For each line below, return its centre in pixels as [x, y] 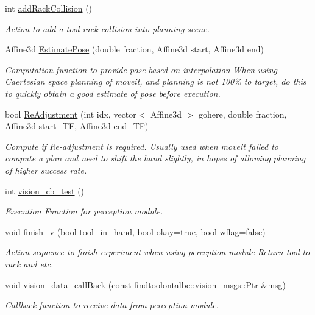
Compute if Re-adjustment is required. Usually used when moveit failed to [142, 146]
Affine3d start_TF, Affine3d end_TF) [77, 126]
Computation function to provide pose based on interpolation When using [141, 69]
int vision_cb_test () [45, 190]
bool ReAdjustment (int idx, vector [71, 114]
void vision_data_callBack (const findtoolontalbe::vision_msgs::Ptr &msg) [146, 284]
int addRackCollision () [49, 8]
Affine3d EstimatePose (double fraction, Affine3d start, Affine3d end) [134, 49]
